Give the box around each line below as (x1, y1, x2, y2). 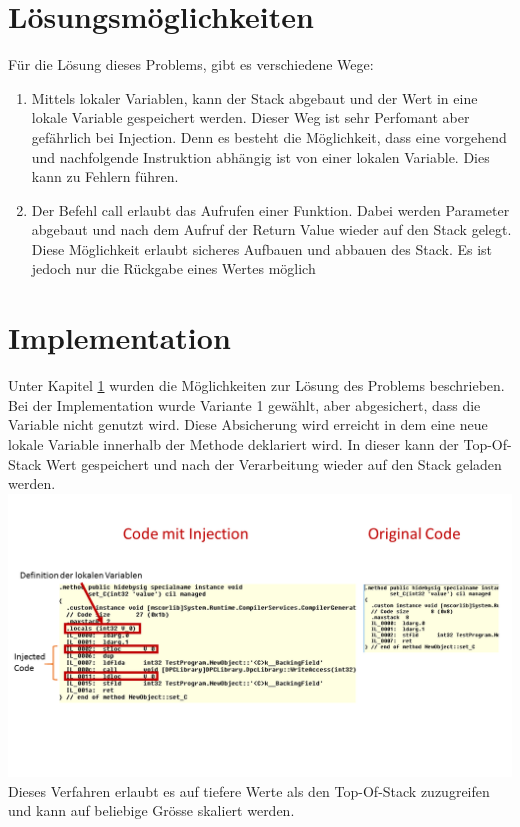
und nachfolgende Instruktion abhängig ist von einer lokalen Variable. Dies (31, 146, 490, 167)
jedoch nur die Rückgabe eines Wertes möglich (31, 258, 316, 279)
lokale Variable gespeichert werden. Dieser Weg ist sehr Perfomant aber (31, 107, 470, 128)
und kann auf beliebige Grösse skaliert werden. (8, 800, 295, 821)
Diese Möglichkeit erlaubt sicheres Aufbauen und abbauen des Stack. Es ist (31, 238, 493, 259)
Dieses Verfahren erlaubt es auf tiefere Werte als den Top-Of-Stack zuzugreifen (8, 780, 490, 801)
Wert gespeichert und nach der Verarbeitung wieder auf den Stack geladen (46, 453, 502, 474)
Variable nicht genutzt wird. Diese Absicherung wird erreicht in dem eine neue (8, 414, 488, 435)
